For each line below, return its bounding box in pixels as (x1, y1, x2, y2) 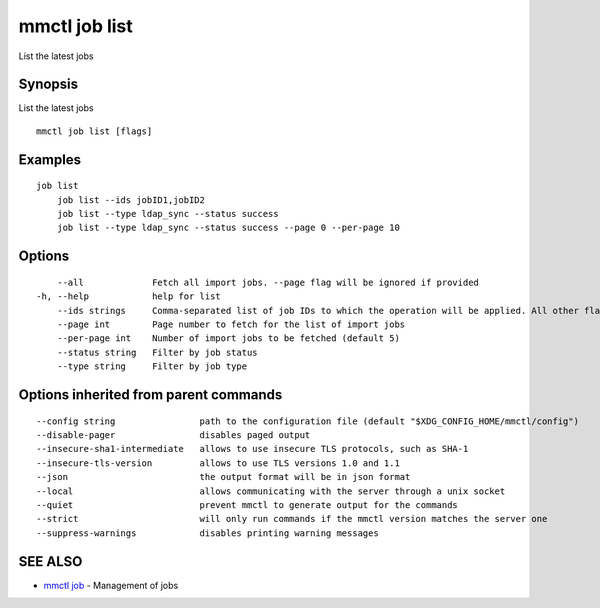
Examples (18, 151, 82, 168)
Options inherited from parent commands (18, 386, 283, 403)
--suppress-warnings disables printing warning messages (36, 527, 379, 539)
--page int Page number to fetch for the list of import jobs (56, 319, 406, 330)
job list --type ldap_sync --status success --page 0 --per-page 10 (56, 222, 400, 234)
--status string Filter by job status (56, 346, 259, 358)
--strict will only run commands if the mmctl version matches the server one (36, 513, 548, 525)
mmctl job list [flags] (36, 125, 153, 137)
